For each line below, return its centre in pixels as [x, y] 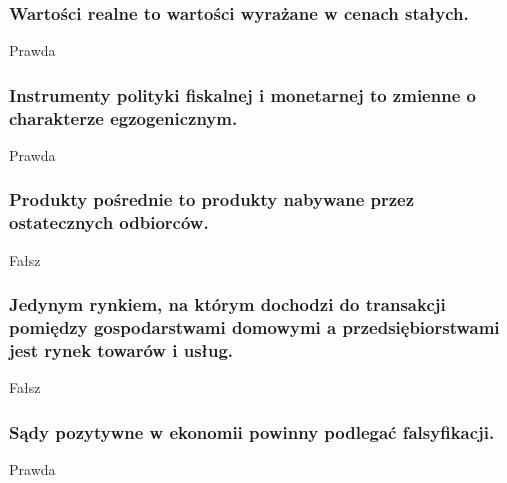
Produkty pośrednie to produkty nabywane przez [212, 199]
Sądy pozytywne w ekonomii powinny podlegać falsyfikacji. [252, 431]
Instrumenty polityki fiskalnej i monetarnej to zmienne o [242, 94]
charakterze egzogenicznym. [123, 117]
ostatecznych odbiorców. [109, 222]
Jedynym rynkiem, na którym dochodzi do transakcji [227, 304]
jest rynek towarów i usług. [121, 350]
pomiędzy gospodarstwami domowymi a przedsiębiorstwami [254, 327]
